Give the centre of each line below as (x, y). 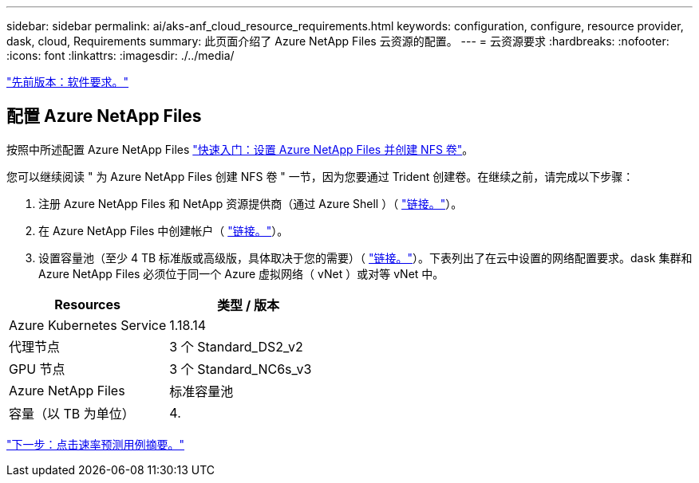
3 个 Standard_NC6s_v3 (241, 369)
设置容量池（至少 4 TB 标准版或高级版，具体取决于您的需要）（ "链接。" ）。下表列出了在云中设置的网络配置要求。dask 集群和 (365, 257)
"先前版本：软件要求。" (68, 82)
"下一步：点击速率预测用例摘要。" (96, 444)
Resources (87, 304)
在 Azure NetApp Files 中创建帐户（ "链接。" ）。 (164, 230)
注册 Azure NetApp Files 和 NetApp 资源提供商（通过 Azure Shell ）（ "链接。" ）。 (251, 203)
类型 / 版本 (248, 305)
